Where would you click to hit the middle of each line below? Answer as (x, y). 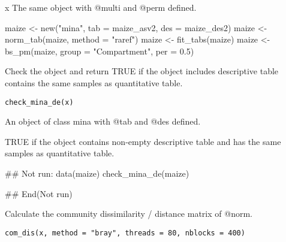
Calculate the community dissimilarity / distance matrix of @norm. (129, 214)
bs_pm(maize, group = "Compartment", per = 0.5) (100, 51)
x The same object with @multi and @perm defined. (101, 7)
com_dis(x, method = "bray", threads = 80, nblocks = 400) (125, 233)
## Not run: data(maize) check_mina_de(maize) (97, 173)
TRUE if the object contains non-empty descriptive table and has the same (143, 141)
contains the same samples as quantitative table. (94, 82)
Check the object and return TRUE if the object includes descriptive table (142, 71)
